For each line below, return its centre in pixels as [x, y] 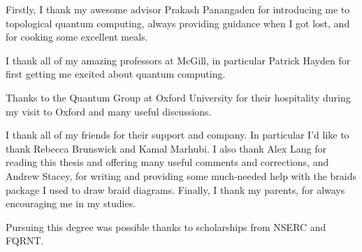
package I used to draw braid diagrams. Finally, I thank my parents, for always [175, 189]
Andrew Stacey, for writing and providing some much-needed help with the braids [181, 175]
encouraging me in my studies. [71, 203]
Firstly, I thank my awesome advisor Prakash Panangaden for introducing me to [178, 9]
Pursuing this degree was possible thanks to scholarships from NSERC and [166, 226]
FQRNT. [25, 240]
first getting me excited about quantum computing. [116, 74]
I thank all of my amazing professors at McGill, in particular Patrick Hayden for [178, 60]
